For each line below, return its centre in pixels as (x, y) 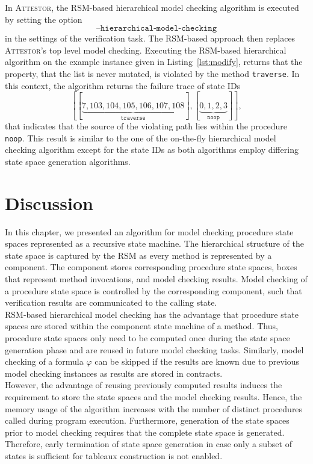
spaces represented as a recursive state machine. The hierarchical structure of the (154, 243)
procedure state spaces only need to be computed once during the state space (147, 338)
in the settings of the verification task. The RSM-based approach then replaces (150, 38)
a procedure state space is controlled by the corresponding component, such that (153, 290)
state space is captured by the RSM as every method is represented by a (138, 255)
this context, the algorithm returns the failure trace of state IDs (123, 85)
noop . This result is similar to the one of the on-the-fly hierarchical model (141, 138)
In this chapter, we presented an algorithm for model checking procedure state (149, 231)
